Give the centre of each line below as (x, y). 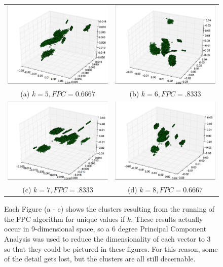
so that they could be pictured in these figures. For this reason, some (111, 248)
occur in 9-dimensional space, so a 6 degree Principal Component (105, 229)
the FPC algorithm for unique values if (65, 219)
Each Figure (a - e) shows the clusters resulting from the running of (109, 209)
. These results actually (167, 219)
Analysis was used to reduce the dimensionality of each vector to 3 (107, 238)
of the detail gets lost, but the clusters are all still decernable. (100, 259)
